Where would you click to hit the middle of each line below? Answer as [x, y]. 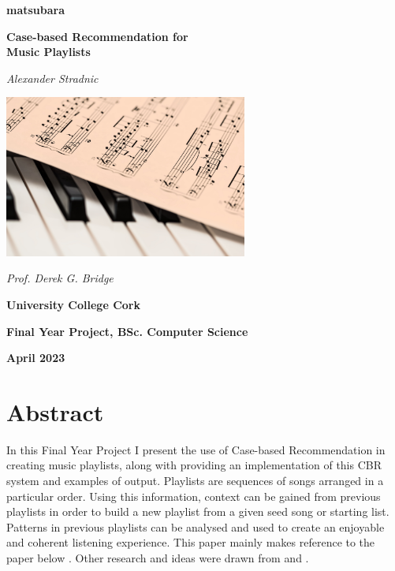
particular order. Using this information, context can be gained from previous [194, 496]
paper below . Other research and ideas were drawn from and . [158, 558]
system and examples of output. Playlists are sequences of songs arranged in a [195, 481]
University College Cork [73, 304]
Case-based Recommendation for [97, 36]
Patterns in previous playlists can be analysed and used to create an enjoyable [196, 526]
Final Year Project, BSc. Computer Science [127, 331]
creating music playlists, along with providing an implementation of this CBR [194, 465]
